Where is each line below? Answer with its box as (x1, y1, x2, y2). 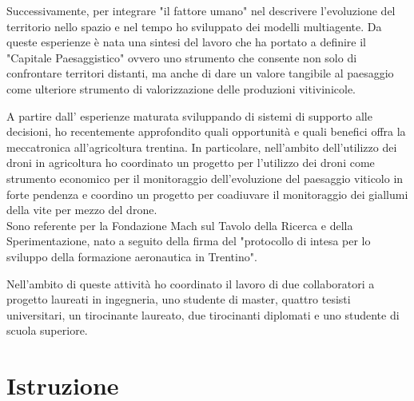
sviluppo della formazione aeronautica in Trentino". (6, 248, 257, 264)
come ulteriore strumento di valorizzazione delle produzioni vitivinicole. (6, 80, 356, 97)
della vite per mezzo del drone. (6, 201, 157, 218)
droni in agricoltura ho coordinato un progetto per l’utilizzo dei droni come (6, 154, 375, 171)
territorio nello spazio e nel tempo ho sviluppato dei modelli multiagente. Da (6, 18, 382, 34)
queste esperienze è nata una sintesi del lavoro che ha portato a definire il (6, 34, 366, 50)
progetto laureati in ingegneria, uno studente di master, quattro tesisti (6, 291, 351, 308)
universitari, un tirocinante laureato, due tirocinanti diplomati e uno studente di (6, 306, 400, 323)
